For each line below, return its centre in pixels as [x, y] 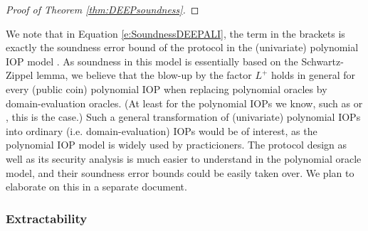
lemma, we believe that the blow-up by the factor [144, 75]
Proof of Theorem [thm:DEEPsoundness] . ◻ [102, 9]
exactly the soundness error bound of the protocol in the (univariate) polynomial [182, 47]
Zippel [20, 75]
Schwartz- [322, 61]
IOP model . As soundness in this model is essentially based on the [152, 61]
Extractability [47, 218]
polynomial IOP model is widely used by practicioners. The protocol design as [177, 145]
